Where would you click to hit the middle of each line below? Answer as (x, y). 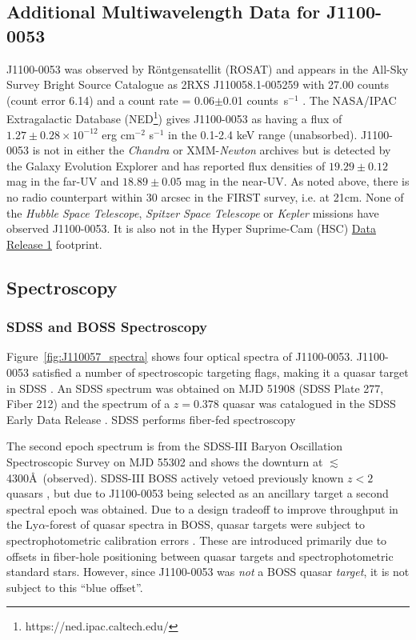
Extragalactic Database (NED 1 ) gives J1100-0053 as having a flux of (174, 118)
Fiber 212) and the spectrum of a (88, 404)
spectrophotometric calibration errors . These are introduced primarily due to (197, 540)
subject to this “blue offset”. (75, 587)
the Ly (23, 524)
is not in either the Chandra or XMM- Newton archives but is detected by (212, 150)
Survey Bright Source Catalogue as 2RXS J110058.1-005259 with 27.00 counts (198, 84)
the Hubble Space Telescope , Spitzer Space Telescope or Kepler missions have (193, 212)
